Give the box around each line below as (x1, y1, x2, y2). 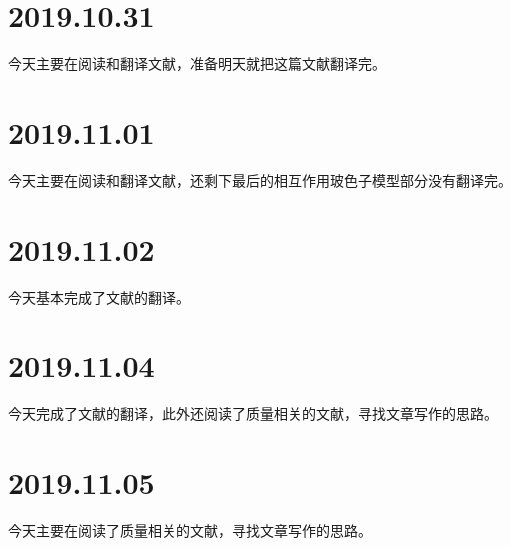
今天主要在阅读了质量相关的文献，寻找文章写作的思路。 (8, 520, 372, 540)
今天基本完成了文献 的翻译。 (8, 286, 190, 307)
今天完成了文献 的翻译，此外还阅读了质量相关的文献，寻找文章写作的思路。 (8, 403, 498, 424)
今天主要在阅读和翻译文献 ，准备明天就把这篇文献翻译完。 (8, 53, 386, 74)
